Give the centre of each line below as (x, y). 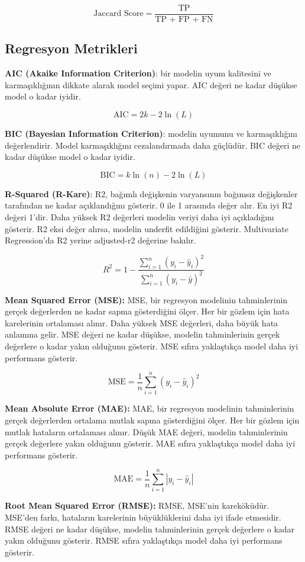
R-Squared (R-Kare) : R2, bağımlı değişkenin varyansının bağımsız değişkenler (151, 193)
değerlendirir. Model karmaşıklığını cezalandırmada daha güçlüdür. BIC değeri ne (152, 145)
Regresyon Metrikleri (71, 48)
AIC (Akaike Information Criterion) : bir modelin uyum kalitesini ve (138, 73)
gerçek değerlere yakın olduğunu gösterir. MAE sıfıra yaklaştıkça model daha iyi (150, 443)
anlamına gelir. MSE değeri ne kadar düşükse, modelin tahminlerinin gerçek (142, 334)
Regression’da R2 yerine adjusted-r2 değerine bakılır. (100, 240)
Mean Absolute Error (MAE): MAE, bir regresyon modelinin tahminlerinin (150, 408)
